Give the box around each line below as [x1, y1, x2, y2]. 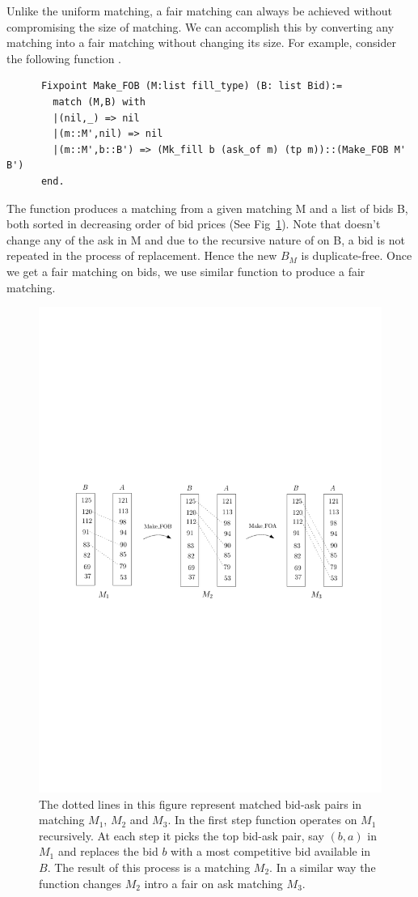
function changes [39, 874, 121, 891]
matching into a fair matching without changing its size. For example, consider [6, 34, 396, 51]
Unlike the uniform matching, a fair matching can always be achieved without [6, 2, 392, 19]
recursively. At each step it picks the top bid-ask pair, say [39, 827, 324, 844]
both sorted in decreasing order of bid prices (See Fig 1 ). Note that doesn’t [6, 215, 381, 232]
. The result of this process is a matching [47, 858, 251, 875]
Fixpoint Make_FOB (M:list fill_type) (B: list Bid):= [40, 80, 343, 92]
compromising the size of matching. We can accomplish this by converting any [6, 18, 395, 35]
